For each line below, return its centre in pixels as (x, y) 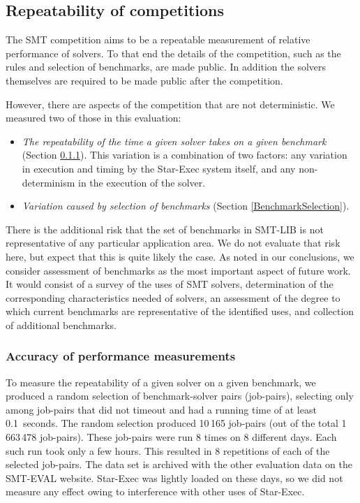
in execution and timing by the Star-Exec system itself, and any (159, 168)
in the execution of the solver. (142, 182)
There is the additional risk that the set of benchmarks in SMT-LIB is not (165, 229)
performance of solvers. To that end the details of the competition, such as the (173, 53)
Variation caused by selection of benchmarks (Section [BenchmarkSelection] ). (186, 206)
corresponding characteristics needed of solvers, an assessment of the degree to (173, 297)
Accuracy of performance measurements (121, 356)
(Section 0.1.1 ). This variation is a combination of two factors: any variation (185, 155)
